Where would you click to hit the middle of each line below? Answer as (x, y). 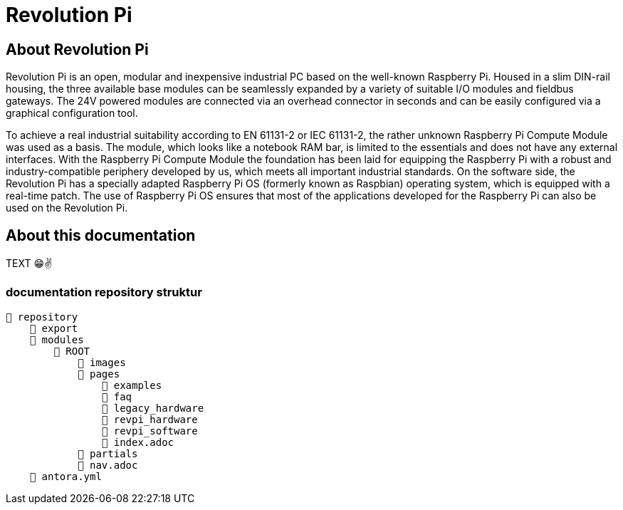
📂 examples (132, 385)
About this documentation (101, 235)
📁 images (102, 362)
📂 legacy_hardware (153, 408)
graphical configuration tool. (72, 113)
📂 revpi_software (150, 431)
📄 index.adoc (138, 442)
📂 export (54, 328)
